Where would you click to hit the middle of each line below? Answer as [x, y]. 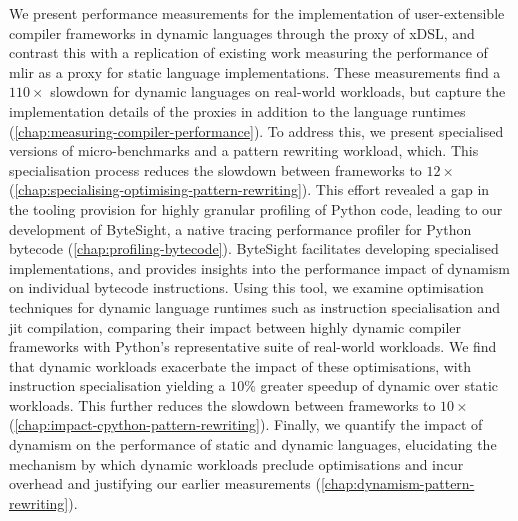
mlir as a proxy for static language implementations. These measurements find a [255, 71]
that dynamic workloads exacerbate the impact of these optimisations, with [240, 365]
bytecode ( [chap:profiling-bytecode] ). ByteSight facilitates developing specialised [254, 248]
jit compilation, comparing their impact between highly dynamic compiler [235, 326]
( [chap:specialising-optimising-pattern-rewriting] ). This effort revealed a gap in [249, 189]
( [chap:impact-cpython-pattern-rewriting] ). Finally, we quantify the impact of [246, 424]
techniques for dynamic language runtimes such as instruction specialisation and [255, 306]
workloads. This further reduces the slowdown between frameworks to [222, 404]
